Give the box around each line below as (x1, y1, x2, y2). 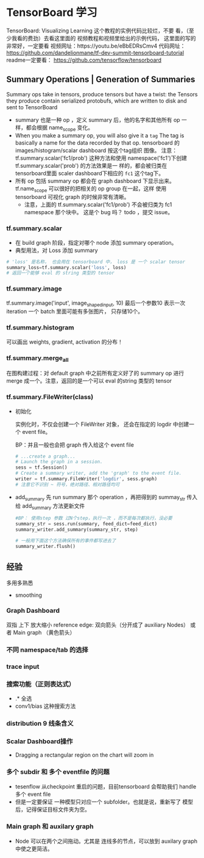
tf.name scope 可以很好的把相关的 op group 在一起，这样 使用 (15, 184, 167, 193)
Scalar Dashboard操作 (6, 737, 73, 745)
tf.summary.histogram (6, 323, 74, 332)
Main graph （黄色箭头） (13, 629, 76, 636)
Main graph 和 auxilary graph (6, 822, 94, 831)
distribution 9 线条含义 (6, 719, 74, 727)
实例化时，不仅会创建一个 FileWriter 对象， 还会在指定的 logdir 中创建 (15, 420, 189, 428)
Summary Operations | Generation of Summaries (6, 74, 195, 85)
